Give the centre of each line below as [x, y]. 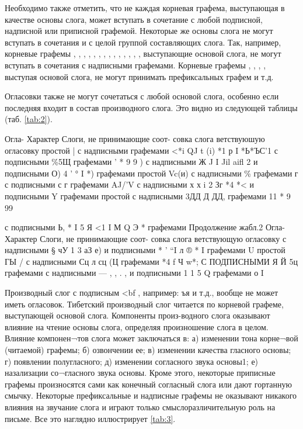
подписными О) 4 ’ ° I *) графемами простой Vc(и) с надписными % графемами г [151, 173]
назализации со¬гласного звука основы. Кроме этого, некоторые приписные [140, 373]
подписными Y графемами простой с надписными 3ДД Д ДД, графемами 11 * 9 [148, 196]
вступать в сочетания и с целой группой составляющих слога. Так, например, [143, 42]
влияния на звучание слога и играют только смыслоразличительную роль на [140, 407]
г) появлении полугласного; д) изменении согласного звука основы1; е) [132, 361]
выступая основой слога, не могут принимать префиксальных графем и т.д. [139, 76]
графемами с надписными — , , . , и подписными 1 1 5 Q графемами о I [134, 273]
